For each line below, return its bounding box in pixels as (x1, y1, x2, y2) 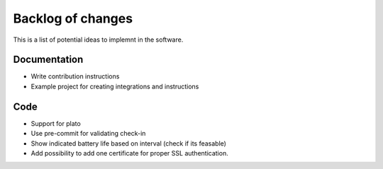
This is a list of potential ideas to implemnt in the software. (13, 35, 184, 44)
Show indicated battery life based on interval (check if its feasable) (30, 139, 227, 148)
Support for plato (30, 119, 81, 127)
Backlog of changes (13, 11, 133, 26)
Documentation (13, 54, 84, 66)
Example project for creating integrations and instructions (30, 82, 199, 91)
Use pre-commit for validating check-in (30, 129, 146, 138)
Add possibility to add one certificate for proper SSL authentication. (30, 148, 228, 157)
